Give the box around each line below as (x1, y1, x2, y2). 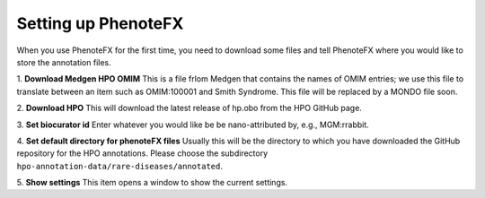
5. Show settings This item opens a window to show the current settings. (16, 177, 287, 188)
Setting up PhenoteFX (16, 13, 184, 33)
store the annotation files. (16, 56, 111, 67)
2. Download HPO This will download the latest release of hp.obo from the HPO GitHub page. (16, 103, 363, 114)
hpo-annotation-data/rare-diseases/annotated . (16, 160, 224, 171)
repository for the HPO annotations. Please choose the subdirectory (16, 148, 269, 159)
